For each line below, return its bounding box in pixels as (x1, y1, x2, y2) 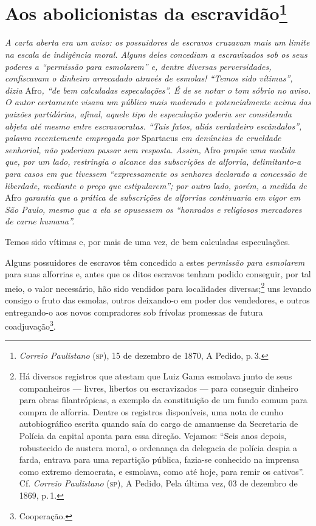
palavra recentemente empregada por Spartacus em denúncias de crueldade (5, 131, 281, 144)
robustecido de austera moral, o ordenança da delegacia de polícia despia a (19, 441, 298, 454)
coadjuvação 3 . (5, 318, 56, 332)
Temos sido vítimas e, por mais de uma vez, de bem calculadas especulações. (5, 235, 290, 247)
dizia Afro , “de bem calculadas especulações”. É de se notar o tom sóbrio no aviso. (5, 83, 311, 96)
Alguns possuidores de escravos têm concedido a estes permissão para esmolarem (5, 255, 305, 268)
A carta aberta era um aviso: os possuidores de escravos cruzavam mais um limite (5, 36, 310, 49)
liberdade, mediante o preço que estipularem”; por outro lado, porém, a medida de (5, 179, 307, 192)
